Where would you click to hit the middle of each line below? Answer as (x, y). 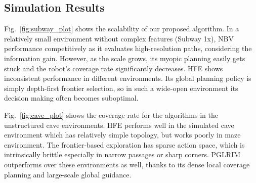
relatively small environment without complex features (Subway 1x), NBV (119, 38)
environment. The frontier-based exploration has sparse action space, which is (124, 144)
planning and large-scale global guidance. (68, 174)
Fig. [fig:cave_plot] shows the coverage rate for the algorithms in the (111, 115)
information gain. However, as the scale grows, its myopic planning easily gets (125, 58)
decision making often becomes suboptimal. (71, 98)
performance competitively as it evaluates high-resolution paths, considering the (128, 48)
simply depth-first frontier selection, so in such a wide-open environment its (121, 88)
